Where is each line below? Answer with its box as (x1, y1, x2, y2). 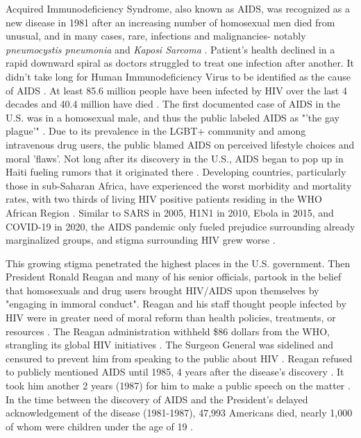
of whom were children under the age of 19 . (6, 419, 194, 433)
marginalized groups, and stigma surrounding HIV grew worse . (6, 233, 276, 247)
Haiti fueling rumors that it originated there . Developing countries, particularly (6, 165, 346, 179)
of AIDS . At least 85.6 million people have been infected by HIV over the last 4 (6, 83, 347, 97)
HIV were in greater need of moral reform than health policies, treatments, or (6, 310, 336, 325)
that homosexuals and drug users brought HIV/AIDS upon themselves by (6, 283, 319, 297)
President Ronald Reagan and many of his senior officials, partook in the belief (6, 269, 342, 284)
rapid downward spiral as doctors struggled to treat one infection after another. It (6, 56, 354, 70)
